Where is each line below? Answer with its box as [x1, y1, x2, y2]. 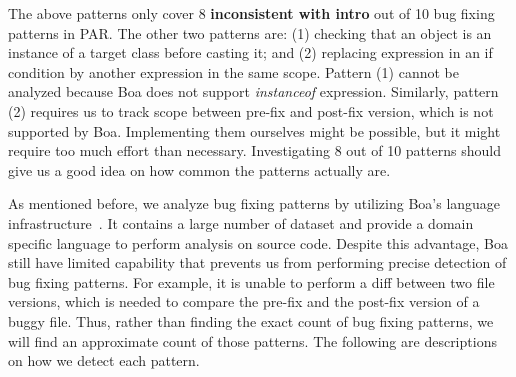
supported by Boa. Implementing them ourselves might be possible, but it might [8, 120, 501, 141]
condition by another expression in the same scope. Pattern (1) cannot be [8, 61, 459, 82]
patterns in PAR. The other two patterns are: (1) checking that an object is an [8, 22, 492, 43]
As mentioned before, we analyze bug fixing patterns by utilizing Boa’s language [8, 193, 501, 214]
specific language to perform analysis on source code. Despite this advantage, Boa [8, 232, 508, 253]
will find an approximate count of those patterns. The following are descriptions [8, 330, 497, 351]
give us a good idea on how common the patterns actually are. [8, 159, 391, 180]
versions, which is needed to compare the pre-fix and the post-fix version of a [8, 291, 480, 312]
